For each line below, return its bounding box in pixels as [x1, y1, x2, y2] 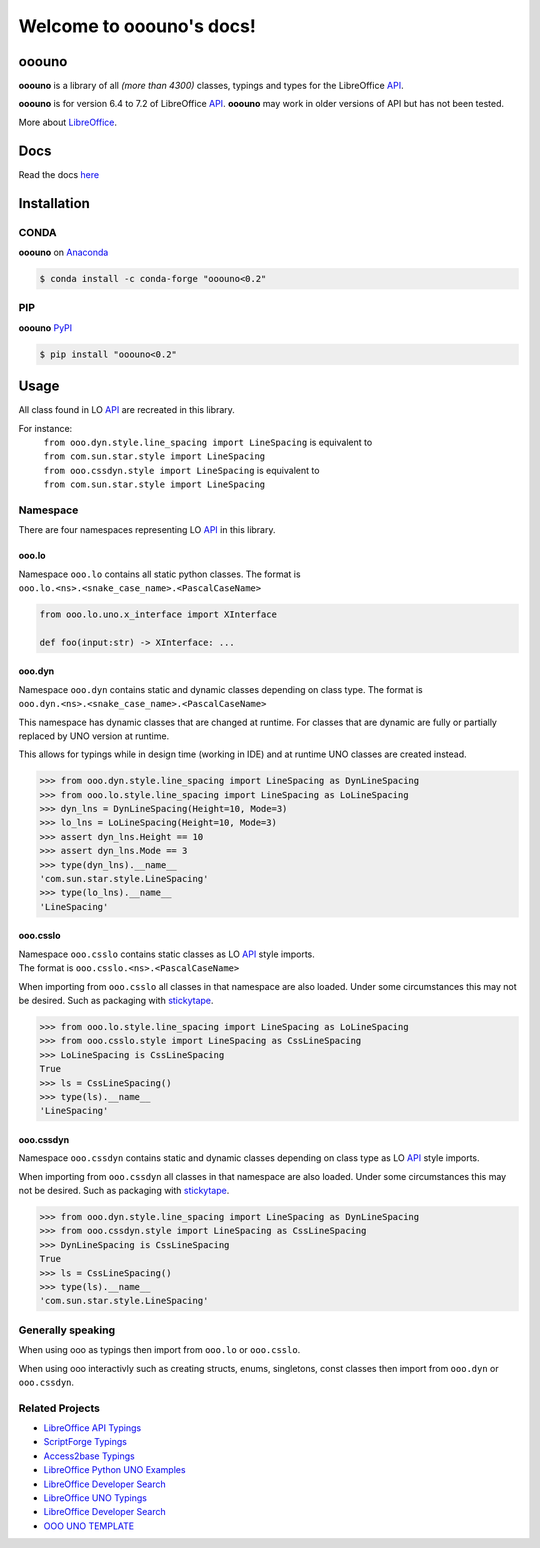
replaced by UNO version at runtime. [18, 730, 170, 742]
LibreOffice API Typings [43, 1422, 142, 1434]
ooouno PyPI [18, 321, 73, 334]
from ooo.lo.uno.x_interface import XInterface [39, 608, 277, 620]
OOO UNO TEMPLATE [43, 1520, 135, 1532]
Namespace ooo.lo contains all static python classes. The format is [18, 568, 301, 580]
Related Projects [18, 1401, 100, 1415]
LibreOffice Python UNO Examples [43, 1464, 186, 1476]
